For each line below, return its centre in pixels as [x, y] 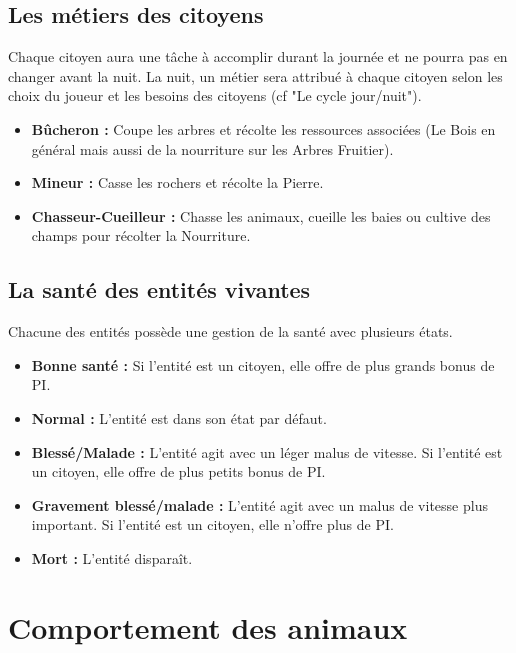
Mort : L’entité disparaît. [112, 557]
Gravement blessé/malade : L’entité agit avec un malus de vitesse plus [259, 504]
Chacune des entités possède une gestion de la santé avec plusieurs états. [230, 331]
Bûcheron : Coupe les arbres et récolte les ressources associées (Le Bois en [263, 128]
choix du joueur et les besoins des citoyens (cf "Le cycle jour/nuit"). [215, 95]
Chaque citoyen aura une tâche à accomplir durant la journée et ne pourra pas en [258, 56]
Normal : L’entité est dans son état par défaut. [179, 417]
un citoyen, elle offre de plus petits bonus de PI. [178, 471]
